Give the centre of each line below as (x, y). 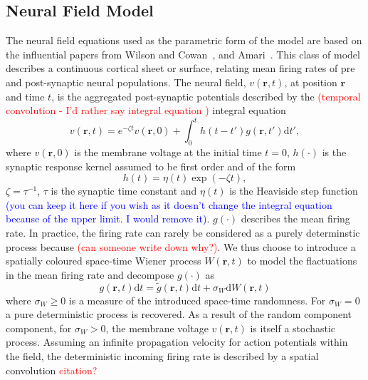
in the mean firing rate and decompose (90, 274)
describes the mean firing (295, 219)
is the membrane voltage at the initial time (168, 152)
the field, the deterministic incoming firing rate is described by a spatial (162, 356)
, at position (311, 82)
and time (25, 96)
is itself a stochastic (293, 328)
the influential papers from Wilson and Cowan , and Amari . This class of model (183, 54)
